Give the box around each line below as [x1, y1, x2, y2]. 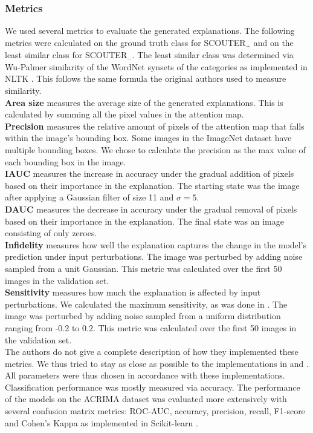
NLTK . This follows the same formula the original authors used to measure [5, 72, 286, 85]
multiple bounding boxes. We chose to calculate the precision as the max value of [5, 144, 306, 156]
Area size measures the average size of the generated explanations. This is [5, 96, 283, 108]
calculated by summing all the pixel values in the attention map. [5, 108, 244, 121]
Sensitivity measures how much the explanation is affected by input [5, 286, 261, 299]
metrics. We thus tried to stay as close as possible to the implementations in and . [5, 357, 309, 369]
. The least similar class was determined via [132, 48, 294, 61]
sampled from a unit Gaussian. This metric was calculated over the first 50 [5, 262, 282, 274]
